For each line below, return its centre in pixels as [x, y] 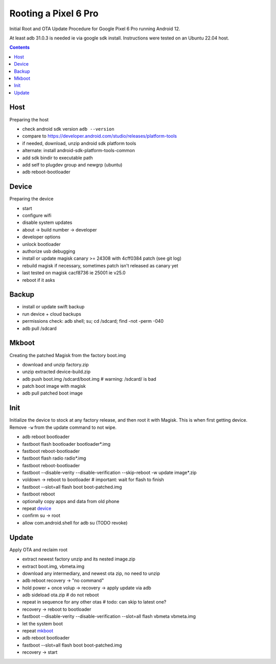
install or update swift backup [53, 307]
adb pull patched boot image [52, 393]
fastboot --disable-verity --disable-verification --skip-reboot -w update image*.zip [109, 473]
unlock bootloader [41, 244]
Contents [20, 47]
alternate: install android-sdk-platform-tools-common [78, 151]
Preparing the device [31, 199]
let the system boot [43, 624]
